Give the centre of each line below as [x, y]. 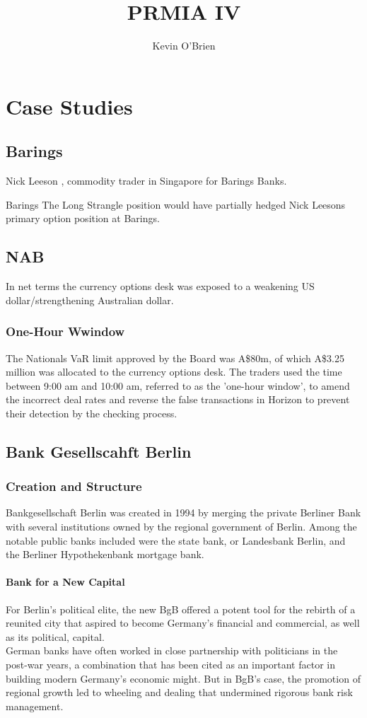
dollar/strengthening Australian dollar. [90, 300]
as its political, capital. [55, 636]
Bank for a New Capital [65, 582]
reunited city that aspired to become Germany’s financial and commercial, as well [183, 623]
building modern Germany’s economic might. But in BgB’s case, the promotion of [183, 678]
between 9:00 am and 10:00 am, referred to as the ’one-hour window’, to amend [178, 385]
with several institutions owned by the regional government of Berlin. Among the [181, 527]
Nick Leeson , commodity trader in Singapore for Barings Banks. [146, 181]
